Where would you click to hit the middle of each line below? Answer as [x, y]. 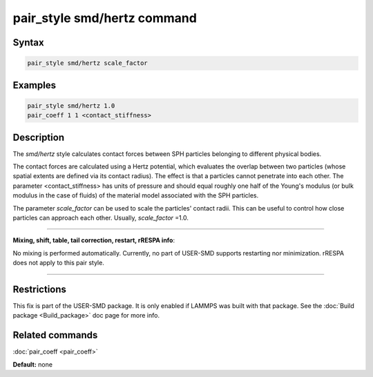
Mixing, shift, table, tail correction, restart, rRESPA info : [94, 240]
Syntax [28, 42]
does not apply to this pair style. [59, 263]
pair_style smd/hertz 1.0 [71, 106]
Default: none [33, 364]
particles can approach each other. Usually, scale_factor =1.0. [101, 217]
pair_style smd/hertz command [105, 18]
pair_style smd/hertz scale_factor [87, 63]
